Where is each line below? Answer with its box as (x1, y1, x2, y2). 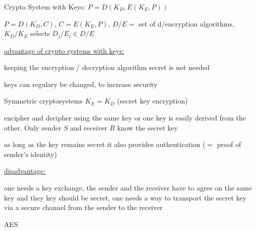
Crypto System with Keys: (4, 1, 86, 11)
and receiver (70, 122, 107, 132)
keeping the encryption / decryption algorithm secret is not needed (4, 62, 210, 72)
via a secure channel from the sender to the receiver (4, 202, 163, 212)
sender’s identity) (4, 148, 57, 159)
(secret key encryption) (117, 95, 188, 106)
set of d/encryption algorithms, (138, 18, 234, 28)
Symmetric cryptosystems (4, 95, 83, 106)
